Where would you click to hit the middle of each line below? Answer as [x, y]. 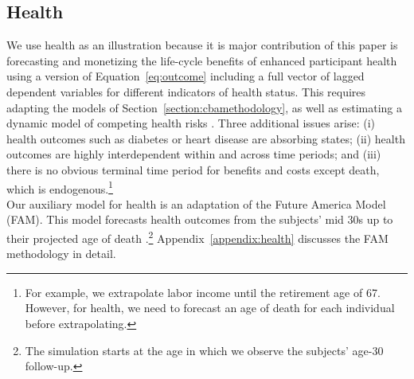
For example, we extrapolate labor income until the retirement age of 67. [203, 292]
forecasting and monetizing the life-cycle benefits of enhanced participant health [202, 60]
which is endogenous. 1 [60, 187]
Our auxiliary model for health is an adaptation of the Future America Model [196, 203]
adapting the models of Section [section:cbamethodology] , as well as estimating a [205, 107]
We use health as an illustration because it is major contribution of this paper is [202, 45]
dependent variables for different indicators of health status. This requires [186, 91]
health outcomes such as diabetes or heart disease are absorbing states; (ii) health [206, 138]
